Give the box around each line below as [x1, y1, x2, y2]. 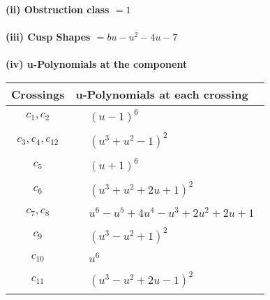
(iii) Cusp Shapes [6, 29, 91, 44]
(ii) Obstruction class [6, 2, 110, 16]
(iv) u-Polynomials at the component [6, 57, 188, 71]
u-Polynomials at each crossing [75, 85, 248, 102]
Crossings [11, 85, 65, 102]
